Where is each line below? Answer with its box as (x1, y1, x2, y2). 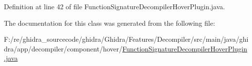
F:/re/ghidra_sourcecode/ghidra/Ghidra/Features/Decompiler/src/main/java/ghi (4, 34, 249, 44)
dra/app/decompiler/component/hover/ (4, 43, 122, 53)
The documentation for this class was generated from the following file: (4, 17, 215, 28)
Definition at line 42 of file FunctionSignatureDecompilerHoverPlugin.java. (4, 1, 225, 11)
